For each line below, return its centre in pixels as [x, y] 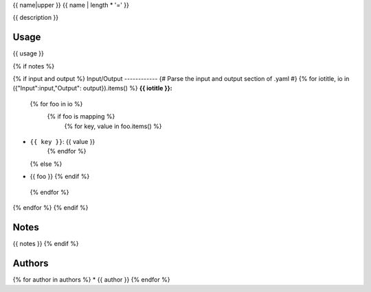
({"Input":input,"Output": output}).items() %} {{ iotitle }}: [92, 88]
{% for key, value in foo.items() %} [113, 126]
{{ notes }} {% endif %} [46, 243]
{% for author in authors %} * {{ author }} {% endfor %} [91, 279]
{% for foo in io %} [56, 104]
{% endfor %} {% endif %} [50, 207]
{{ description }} [35, 18]
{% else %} [46, 164]
